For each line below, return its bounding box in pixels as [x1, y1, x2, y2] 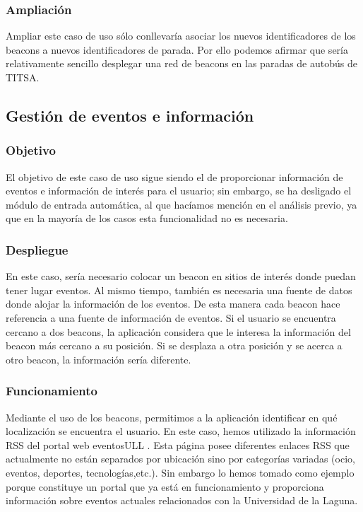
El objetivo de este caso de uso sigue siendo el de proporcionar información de [6, 169, 343, 184]
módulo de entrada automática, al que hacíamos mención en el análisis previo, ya [6, 197, 357, 211]
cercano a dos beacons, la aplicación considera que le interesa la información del [6, 324, 351, 339]
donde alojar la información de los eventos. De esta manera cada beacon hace [6, 296, 340, 311]
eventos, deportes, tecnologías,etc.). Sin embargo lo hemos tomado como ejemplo [6, 465, 355, 479]
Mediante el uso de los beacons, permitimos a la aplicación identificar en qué [6, 409, 338, 424]
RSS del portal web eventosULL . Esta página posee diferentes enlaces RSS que [6, 437, 350, 452]
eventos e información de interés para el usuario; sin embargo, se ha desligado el [6, 183, 352, 198]
